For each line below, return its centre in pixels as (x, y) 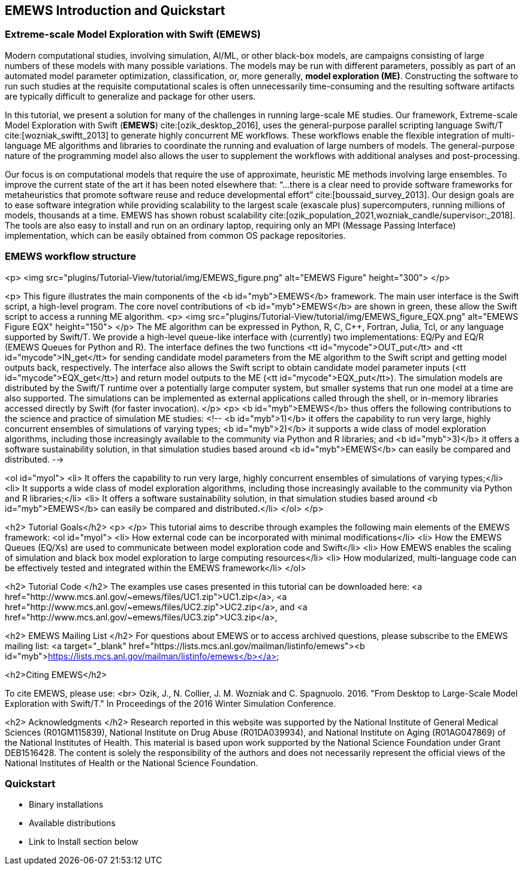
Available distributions (72, 823)
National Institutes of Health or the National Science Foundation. (132, 763)
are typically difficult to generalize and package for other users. (130, 96)
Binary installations (66, 805)
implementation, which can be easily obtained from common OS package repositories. (175, 235)
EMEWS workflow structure (71, 256)
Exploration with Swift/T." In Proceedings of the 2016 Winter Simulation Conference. (171, 703)
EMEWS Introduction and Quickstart (115, 10)
